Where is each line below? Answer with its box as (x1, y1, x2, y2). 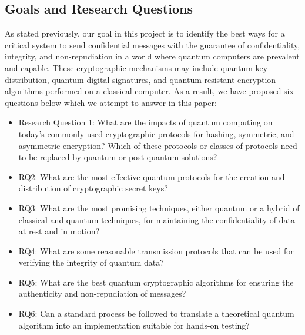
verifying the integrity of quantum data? (18, 256, 164, 268)
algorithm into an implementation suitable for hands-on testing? (18, 319, 250, 331)
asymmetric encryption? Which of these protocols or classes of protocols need (18, 139, 297, 151)
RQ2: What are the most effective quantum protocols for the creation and (18, 170, 285, 183)
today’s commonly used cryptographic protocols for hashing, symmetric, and (18, 127, 294, 140)
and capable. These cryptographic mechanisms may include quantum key (5, 61, 268, 74)
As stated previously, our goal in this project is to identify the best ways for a (5, 27, 285, 39)
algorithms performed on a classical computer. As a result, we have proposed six (5, 85, 294, 97)
